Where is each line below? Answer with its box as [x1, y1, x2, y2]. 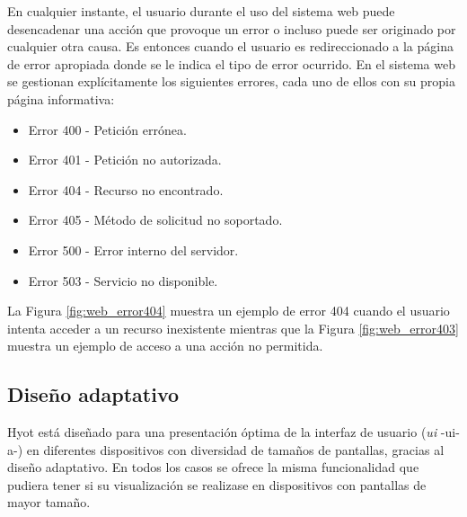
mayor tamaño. [7, 493, 91, 512]
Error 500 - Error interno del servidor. [28, 240, 239, 259]
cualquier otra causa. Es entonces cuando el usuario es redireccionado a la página [7, 37, 454, 56]
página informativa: [7, 89, 115, 108]
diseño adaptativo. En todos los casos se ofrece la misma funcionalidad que [7, 458, 419, 477]
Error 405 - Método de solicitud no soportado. [28, 210, 283, 229]
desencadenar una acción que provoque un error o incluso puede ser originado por [7, 19, 456, 38]
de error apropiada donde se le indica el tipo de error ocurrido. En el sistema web [7, 54, 455, 73]
